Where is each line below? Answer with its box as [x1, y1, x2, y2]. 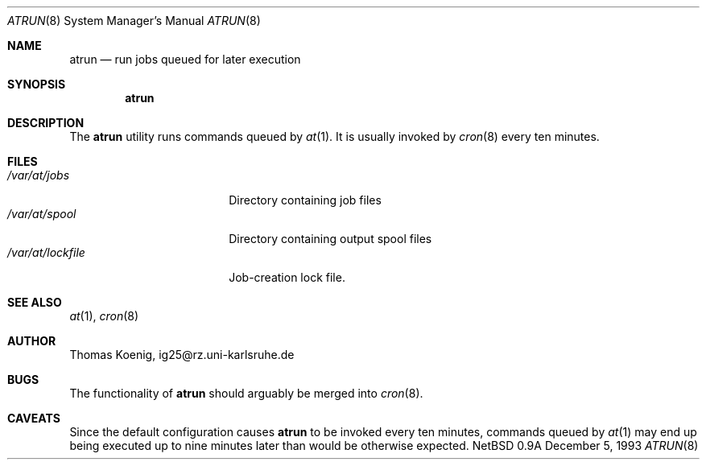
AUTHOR [7, 334, 56, 348]
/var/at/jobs [7, 168, 70, 182]
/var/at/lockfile [7, 245, 85, 259]
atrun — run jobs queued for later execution [69, 52, 301, 66]
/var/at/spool [7, 207, 76, 221]
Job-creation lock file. [229, 270, 345, 284]
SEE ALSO [7, 295, 62, 309]
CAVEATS [7, 411, 60, 425]
